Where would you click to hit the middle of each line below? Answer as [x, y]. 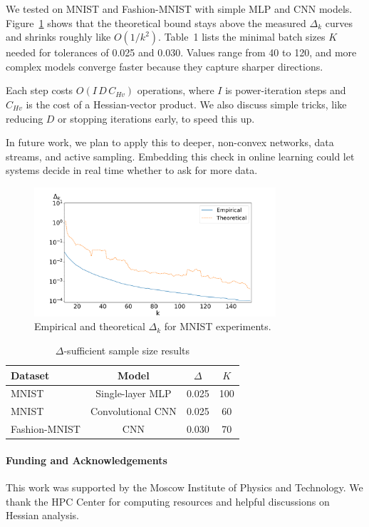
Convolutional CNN [133, 411]
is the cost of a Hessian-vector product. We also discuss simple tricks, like [186, 104]
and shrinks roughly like [58, 37]
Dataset [30, 375]
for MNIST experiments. [218, 326]
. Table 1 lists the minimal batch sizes [242, 37]
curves [339, 22]
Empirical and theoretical [90, 326]
